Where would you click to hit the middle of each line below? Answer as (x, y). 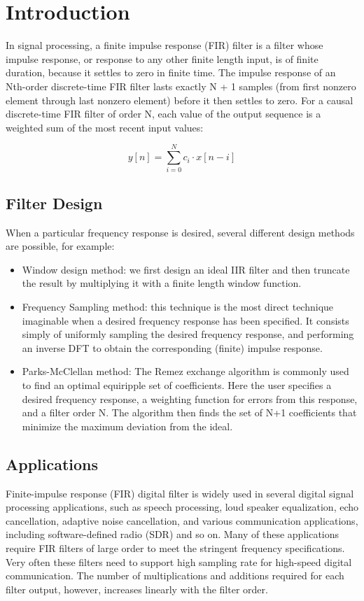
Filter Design (54, 203)
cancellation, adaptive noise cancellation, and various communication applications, (182, 520)
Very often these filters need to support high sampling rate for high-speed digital (179, 561)
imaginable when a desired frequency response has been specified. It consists (185, 320)
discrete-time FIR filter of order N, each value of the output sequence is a (163, 114)
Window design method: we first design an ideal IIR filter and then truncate (186, 269)
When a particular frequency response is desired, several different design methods (180, 232)
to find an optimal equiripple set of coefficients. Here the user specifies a (177, 384)
